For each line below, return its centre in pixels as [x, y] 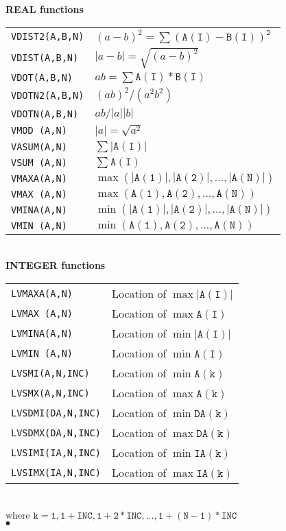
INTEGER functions [56, 265]
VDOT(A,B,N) [42, 78]
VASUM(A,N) [39, 147]
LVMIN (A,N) [42, 353]
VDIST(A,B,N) [45, 57]
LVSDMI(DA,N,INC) [56, 413]
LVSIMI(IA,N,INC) [56, 452]
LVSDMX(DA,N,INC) [56, 433]
